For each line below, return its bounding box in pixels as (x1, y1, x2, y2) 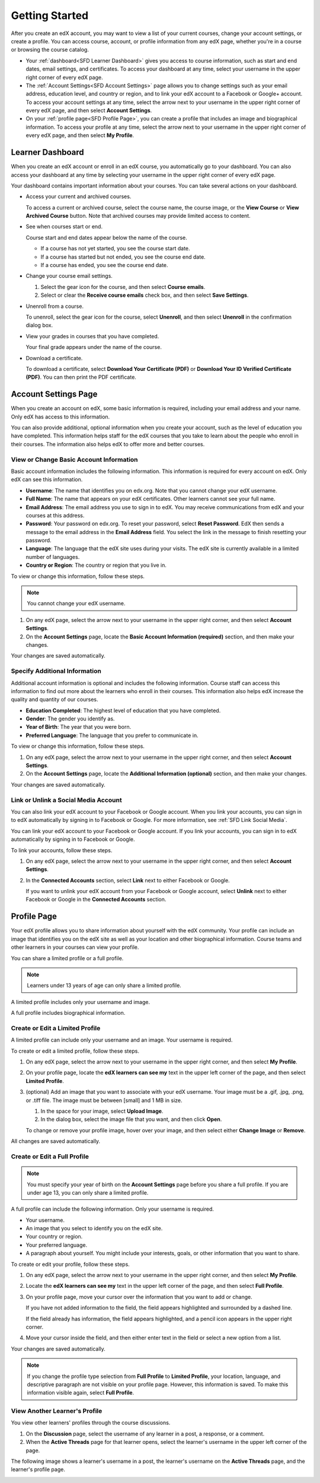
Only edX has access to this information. (11, 413, 110, 420)
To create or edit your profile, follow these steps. (11, 1260, 130, 1268)
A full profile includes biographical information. (11, 1009, 126, 1017)
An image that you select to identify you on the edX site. (25, 1225, 163, 1232)
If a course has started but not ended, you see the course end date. (40, 253, 206, 261)
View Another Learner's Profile (11, 1407, 103, 1415)
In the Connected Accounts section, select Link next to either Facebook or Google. (25, 877, 231, 884)
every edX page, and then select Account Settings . (25, 107, 152, 114)
